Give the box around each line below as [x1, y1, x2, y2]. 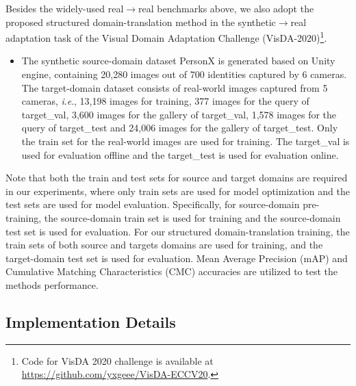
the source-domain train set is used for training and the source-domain [44, 210, 341, 224]
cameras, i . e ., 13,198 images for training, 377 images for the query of [21, 94, 309, 108]
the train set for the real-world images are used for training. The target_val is [21, 134, 350, 148]
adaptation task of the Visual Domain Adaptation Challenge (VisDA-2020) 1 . [5, 29, 327, 44]
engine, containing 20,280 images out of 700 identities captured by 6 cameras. [21, 67, 347, 81]
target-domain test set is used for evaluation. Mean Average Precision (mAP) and [5, 250, 348, 265]
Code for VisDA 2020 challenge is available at [21, 353, 214, 368]
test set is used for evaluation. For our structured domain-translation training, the [5, 224, 350, 238]
